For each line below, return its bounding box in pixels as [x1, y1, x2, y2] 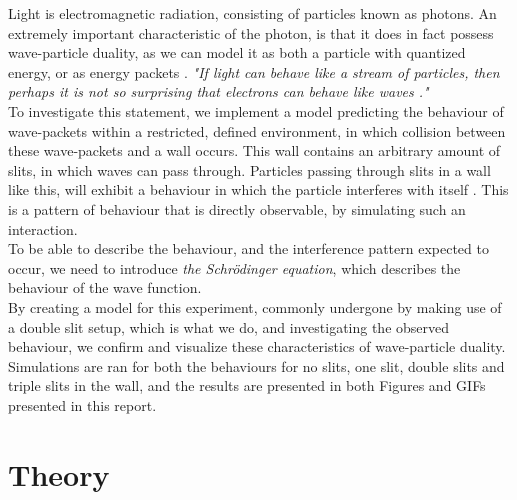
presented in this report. [8, 394, 157, 415]
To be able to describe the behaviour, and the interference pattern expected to [8, 238, 489, 259]
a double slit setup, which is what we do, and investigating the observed [8, 316, 450, 337]
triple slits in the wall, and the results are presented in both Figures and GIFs [8, 375, 486, 396]
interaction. [8, 218, 78, 239]
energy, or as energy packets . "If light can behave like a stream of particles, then [8, 61, 500, 82]
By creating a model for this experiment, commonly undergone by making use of [8, 296, 502, 317]
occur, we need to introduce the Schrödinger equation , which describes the [8, 257, 461, 278]
